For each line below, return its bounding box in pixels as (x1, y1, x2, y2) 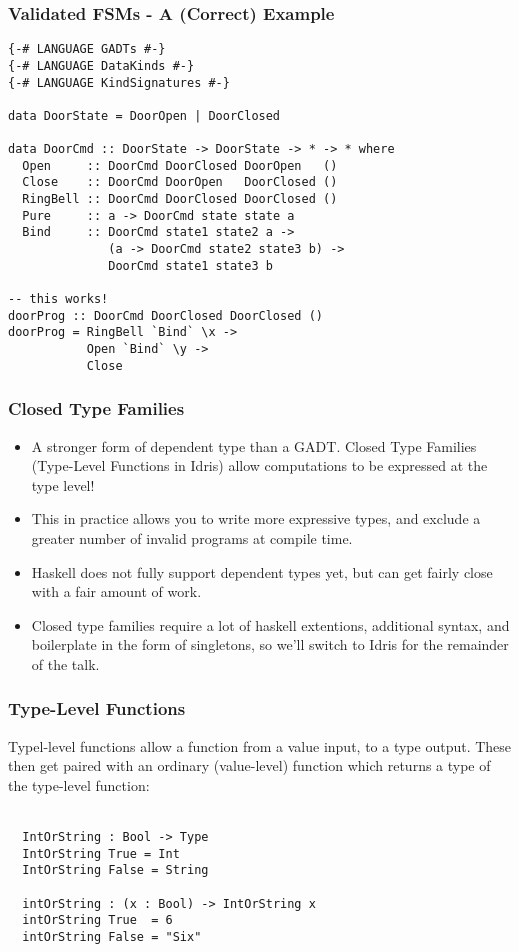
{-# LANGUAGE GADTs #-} (8, 42, 166, 57)
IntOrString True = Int (22, 846, 180, 861)
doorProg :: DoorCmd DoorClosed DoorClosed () (8, 308, 323, 323)
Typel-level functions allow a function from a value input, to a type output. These (8, 735, 512, 756)
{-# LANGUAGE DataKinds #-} (8, 58, 195, 73)
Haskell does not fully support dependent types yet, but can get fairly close (31, 561, 493, 582)
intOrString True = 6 (22, 913, 173, 928)
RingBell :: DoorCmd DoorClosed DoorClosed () (22, 192, 338, 207)
